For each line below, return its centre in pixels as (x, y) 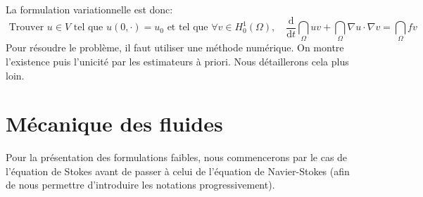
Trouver (26, 28)
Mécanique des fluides (114, 123)
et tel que (188, 28)
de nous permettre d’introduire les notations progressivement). (140, 185)
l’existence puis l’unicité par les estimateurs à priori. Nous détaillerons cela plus (177, 61)
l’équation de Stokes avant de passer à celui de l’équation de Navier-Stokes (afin (178, 171)
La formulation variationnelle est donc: (89, 9)
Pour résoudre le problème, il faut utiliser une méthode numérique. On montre (175, 47)
